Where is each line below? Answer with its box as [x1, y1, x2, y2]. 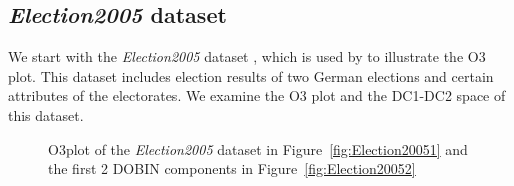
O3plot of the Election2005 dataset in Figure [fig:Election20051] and [48, 138, 468, 159]
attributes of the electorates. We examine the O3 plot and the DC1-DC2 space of [8, 85, 506, 106]
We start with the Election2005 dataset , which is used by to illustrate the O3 [8, 46, 486, 67]
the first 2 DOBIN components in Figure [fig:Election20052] [48, 158, 416, 179]
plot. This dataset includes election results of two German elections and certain [8, 65, 494, 86]
